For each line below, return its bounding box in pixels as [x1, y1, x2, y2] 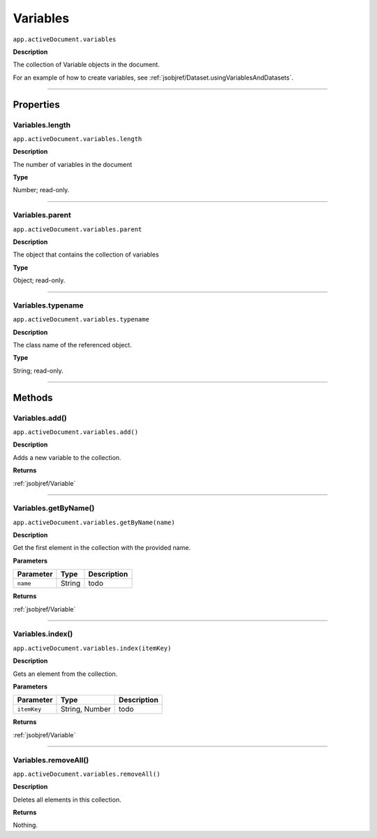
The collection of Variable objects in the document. [13, 60, 160, 69]
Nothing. [13, 821, 38, 830]
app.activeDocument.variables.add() [13, 428, 139, 436]
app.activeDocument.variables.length [13, 135, 142, 143]
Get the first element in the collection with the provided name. [13, 544, 191, 552]
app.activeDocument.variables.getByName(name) [13, 518, 175, 526]
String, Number [60, 705, 111, 714]
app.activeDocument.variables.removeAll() [13, 770, 161, 778]
